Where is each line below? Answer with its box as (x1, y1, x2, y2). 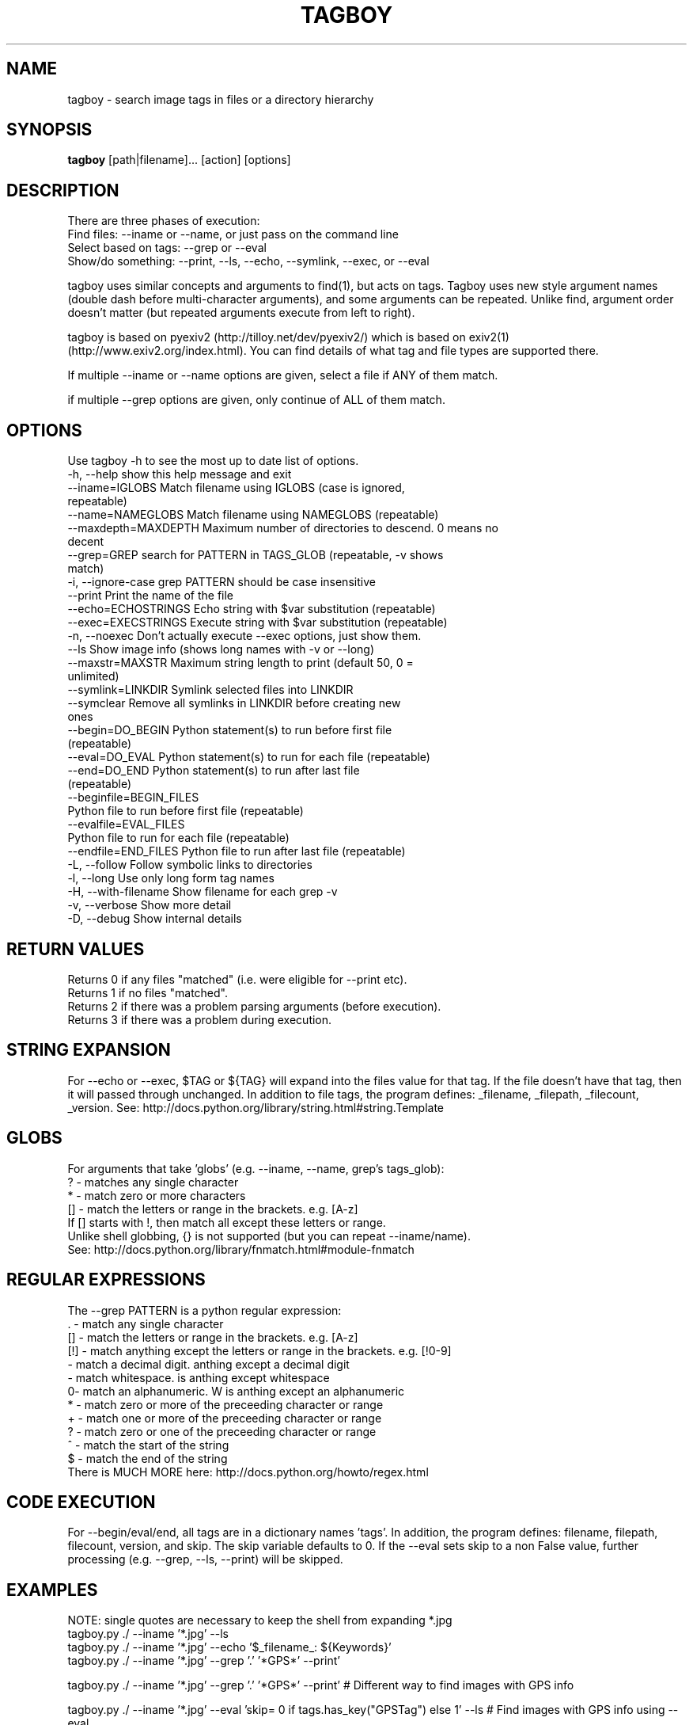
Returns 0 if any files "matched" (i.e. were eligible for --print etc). (67, 972, 407, 986)
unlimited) (67, 669, 119, 684)
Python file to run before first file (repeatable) (67, 804, 304, 818)
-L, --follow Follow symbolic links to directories (67, 858, 312, 872)
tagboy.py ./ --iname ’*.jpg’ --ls (67, 1627, 229, 1641)
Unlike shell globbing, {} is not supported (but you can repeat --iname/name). (67, 1228, 471, 1243)
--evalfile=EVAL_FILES (67, 817, 185, 832)
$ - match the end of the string (67, 1451, 228, 1465)
